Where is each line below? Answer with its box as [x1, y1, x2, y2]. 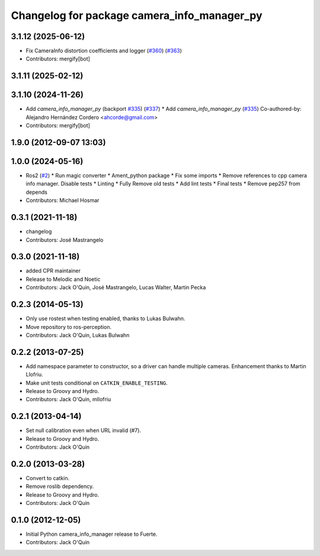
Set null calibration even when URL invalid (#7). [25, 427, 142, 434]
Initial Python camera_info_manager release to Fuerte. [25, 531, 158, 538]
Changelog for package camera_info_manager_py [11, 9, 263, 22]
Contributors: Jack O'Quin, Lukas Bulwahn [25, 331, 130, 338]
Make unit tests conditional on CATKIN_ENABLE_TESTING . [25, 379, 168, 386]
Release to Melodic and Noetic [25, 276, 101, 283]
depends [25, 188, 47, 196]
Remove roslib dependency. [25, 483, 94, 490]
